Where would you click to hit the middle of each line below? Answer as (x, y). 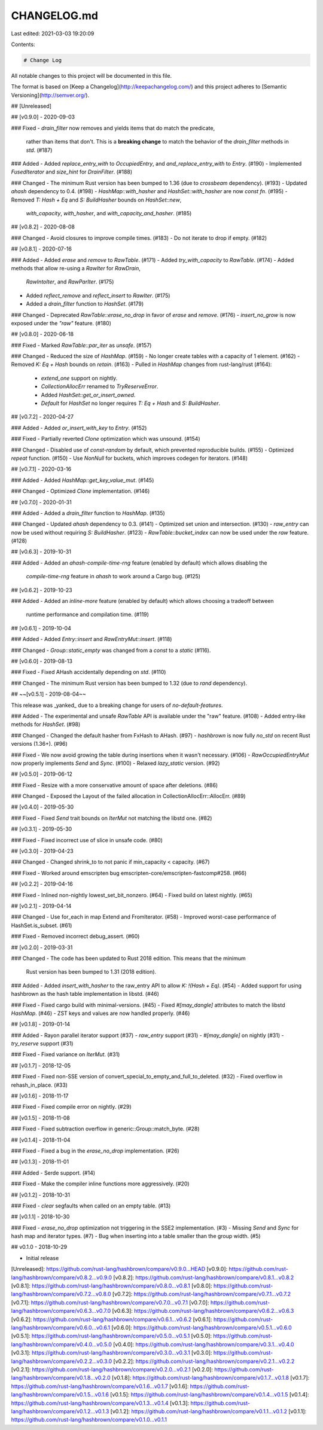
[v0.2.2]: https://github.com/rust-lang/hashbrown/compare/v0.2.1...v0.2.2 (204, 1361)
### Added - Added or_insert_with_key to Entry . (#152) (79, 428)
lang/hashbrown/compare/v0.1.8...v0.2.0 (61, 1378)
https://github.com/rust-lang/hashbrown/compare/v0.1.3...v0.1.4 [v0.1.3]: (100, 1403)
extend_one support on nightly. (79, 378)
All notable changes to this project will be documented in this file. (92, 75)
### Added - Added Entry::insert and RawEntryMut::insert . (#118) (92, 639)
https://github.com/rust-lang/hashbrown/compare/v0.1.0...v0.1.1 (89, 1420)
